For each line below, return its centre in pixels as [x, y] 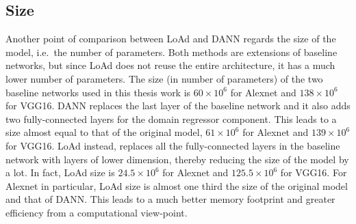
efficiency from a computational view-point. [97, 212]
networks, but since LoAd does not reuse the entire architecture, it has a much [170, 65]
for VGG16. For [314, 172]
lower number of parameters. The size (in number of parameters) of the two [164, 78]
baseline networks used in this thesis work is [98, 92]
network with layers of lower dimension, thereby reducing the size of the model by [177, 159]
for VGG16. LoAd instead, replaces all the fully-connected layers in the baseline [173, 145]
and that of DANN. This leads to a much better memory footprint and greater [170, 199]
